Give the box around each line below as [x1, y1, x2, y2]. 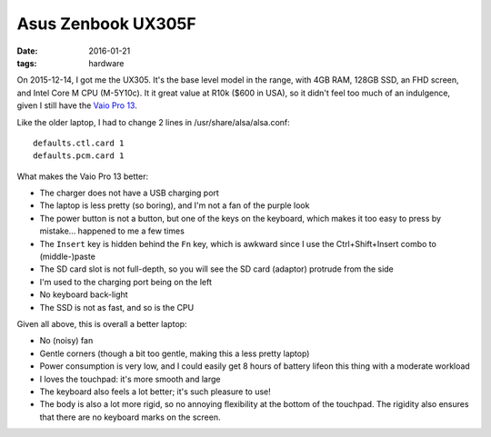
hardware [88, 57, 125, 68]
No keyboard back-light [39, 289, 128, 300]
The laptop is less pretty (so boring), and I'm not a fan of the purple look [39, 200, 310, 211]
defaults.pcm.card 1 [33, 151, 125, 161]
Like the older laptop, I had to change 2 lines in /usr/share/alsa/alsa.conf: [16, 116, 290, 127]
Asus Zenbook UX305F [16, 14, 196, 34]
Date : [16, 45, 38, 56]
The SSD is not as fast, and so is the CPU [39, 302, 195, 313]
